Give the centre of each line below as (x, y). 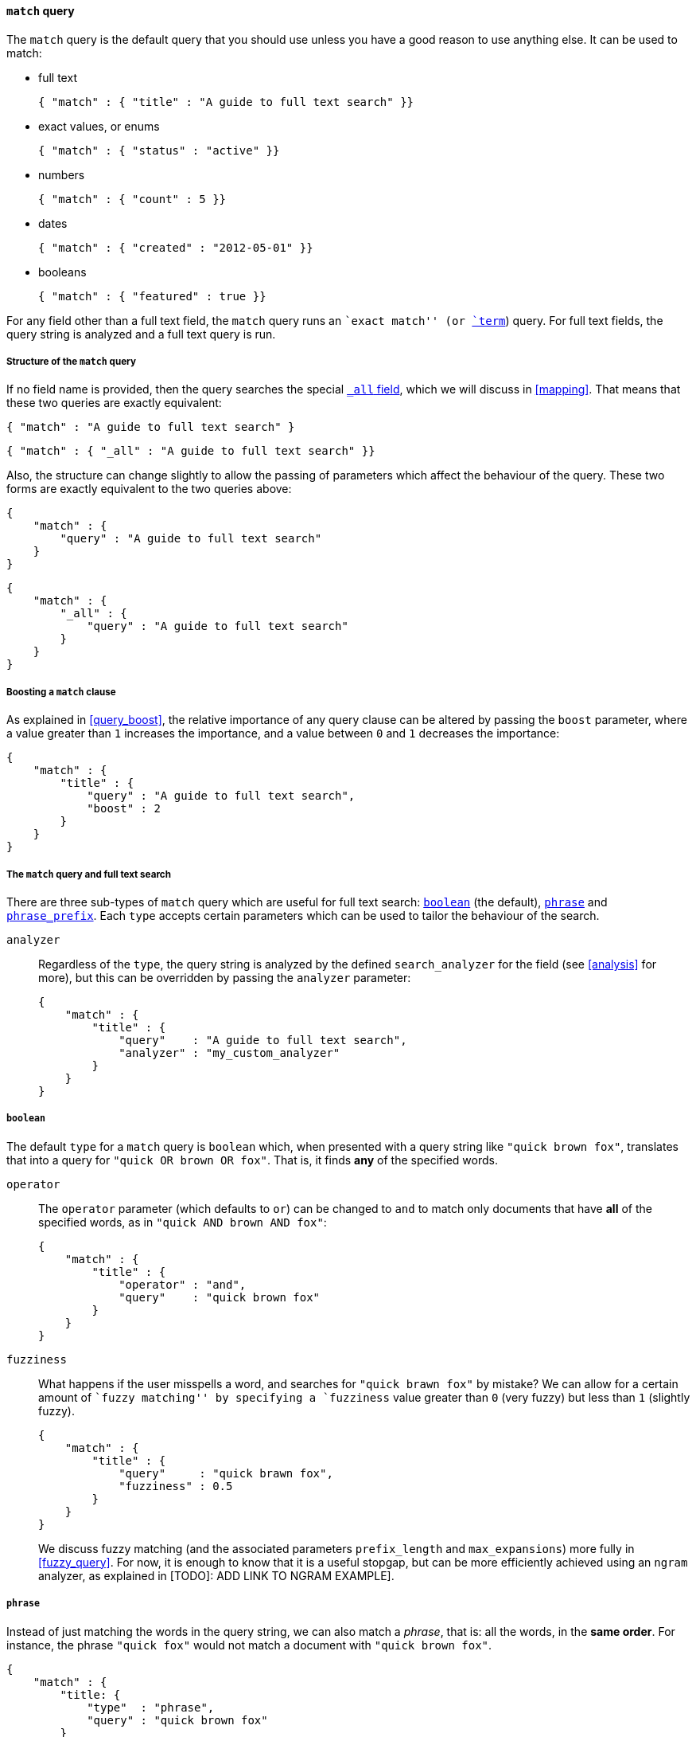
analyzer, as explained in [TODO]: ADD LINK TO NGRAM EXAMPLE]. (216, 1575)
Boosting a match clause (61, 692)
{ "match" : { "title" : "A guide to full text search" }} (226, 102)
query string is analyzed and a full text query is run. (141, 334)
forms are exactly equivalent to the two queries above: (149, 489)
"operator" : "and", (183, 1284)
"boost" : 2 (124, 809)
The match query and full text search (89, 874)
